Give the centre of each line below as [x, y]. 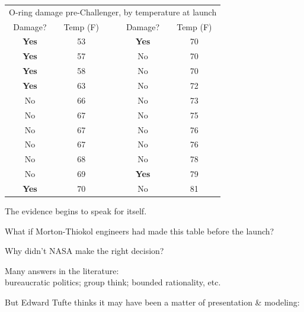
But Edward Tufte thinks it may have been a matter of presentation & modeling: [152, 302]
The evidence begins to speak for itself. [76, 210]
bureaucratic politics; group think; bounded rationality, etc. [113, 282]
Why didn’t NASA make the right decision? [84, 251]
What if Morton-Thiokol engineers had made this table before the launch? [140, 231]
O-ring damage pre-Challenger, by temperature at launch [113, 12]
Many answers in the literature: [62, 270]
